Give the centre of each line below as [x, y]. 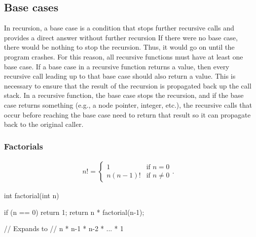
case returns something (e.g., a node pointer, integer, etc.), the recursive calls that [128, 104]
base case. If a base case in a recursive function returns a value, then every [117, 66]
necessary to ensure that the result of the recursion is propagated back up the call [128, 85]
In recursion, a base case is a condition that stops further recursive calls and [119, 28]
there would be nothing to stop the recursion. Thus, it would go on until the [119, 47]
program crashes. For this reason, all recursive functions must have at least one [124, 56]
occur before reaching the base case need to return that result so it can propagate [127, 114]
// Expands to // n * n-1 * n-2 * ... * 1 [64, 228]
